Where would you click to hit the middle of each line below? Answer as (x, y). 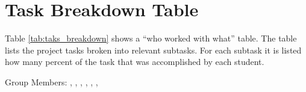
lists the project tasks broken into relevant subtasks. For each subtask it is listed (153, 50)
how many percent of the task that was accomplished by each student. (135, 62)
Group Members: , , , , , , (52, 81)
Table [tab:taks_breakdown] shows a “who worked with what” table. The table (151, 38)
